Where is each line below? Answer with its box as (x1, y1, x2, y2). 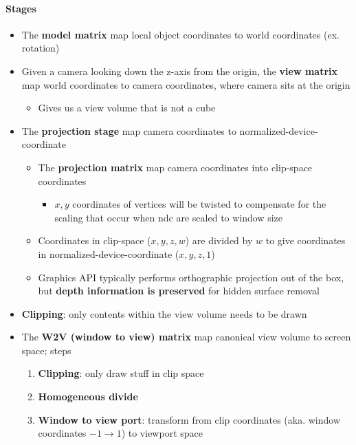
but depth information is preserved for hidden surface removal (38, 283, 320, 298)
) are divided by (185, 233, 253, 248)
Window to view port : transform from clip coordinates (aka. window (38, 412, 341, 426)
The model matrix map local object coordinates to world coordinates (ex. (21, 27, 340, 41)
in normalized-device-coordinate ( (38, 246, 179, 261)
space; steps (21, 343, 71, 357)
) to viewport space (121, 426, 203, 440)
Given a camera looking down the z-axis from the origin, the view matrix (21, 63, 338, 78)
